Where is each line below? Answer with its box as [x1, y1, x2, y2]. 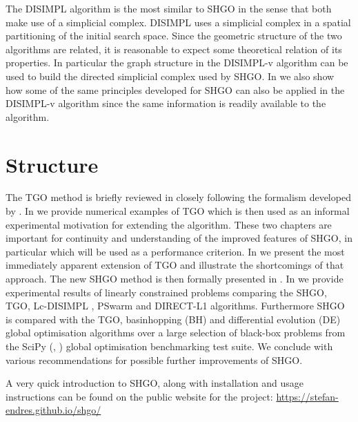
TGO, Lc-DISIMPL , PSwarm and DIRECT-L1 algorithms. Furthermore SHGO [6, 298, 345, 313]
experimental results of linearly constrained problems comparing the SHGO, [6, 285, 327, 299]
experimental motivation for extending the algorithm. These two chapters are [6, 217, 332, 231]
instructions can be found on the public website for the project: [6, 389, 273, 403]
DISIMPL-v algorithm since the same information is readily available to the [6, 96, 326, 111]
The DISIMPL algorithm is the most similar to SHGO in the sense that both [6, 1, 332, 15]
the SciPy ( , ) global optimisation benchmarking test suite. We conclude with [6, 339, 333, 353]
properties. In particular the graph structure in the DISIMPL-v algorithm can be [6, 55, 348, 70]
